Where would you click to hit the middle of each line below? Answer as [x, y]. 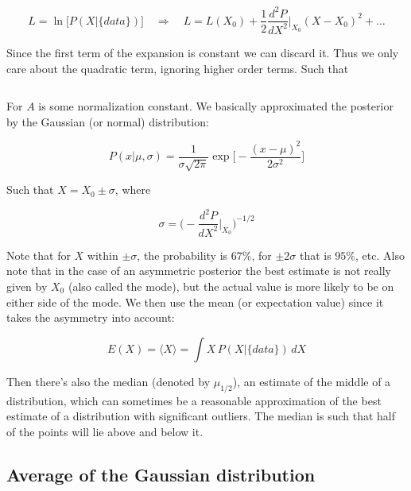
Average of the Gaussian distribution [161, 474]
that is [315, 255]
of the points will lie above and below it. [105, 431]
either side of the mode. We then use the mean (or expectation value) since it [195, 302]
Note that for [39, 255]
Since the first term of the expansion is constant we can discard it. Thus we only [203, 52]
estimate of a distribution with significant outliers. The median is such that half [201, 416]
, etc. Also [380, 255]
